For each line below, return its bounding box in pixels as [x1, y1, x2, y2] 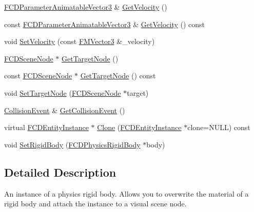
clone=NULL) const [187, 122, 250, 133]
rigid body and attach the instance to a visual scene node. [4, 198, 187, 209]
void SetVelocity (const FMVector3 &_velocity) [4, 36, 155, 47]
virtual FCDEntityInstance [4, 122, 89, 133]
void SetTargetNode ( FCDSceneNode [4, 87, 121, 98]
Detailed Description [4, 164, 116, 180]
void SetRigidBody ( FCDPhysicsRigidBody [4, 139, 141, 150]
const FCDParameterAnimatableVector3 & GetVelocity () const [4, 18, 205, 29]
